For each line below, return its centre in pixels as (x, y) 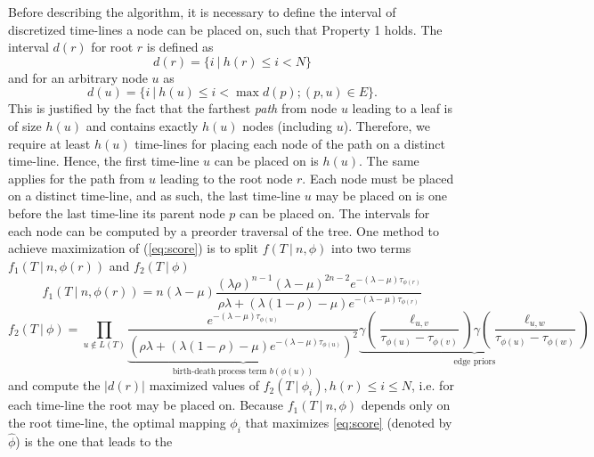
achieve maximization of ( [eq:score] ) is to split (134, 248)
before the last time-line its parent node (117, 212)
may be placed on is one (381, 196)
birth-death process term (220, 371)
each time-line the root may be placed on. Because (146, 405)
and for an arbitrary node (78, 77)
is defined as (180, 47)
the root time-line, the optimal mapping (117, 422)
